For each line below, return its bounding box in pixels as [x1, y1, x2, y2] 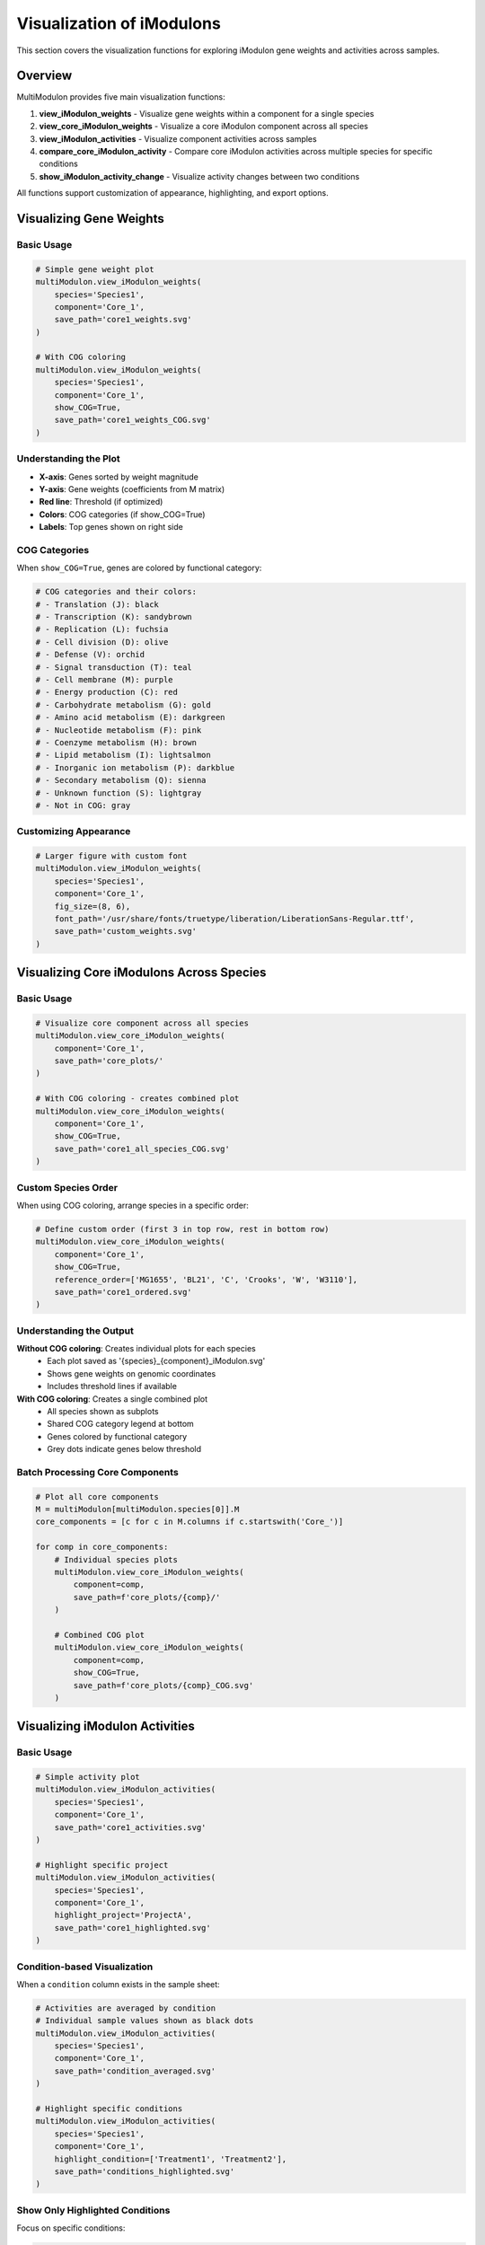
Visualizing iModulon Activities [16, 1719, 195, 1734]
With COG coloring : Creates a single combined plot [16, 1393, 208, 1404]
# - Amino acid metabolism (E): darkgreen [35, 712, 225, 723]
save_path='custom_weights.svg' [54, 926, 198, 937]
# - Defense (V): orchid [35, 649, 145, 660]
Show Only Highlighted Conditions [16, 2204, 171, 2216]
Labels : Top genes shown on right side [39, 522, 183, 533]
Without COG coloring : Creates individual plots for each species [16, 1343, 256, 1354]
